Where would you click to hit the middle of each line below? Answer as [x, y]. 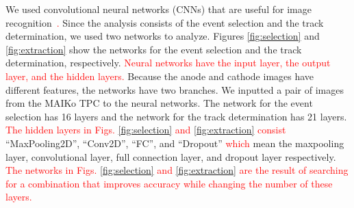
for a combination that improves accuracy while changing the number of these [169, 183]
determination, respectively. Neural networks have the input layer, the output [168, 63]
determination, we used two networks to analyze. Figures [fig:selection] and [163, 36]
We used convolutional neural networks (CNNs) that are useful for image [159, 9]
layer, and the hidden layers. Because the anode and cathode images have [160, 76]
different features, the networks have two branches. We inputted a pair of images [175, 89]
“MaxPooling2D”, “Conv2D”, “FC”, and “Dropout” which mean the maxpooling [175, 143]
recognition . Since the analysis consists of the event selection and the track [165, 22]
